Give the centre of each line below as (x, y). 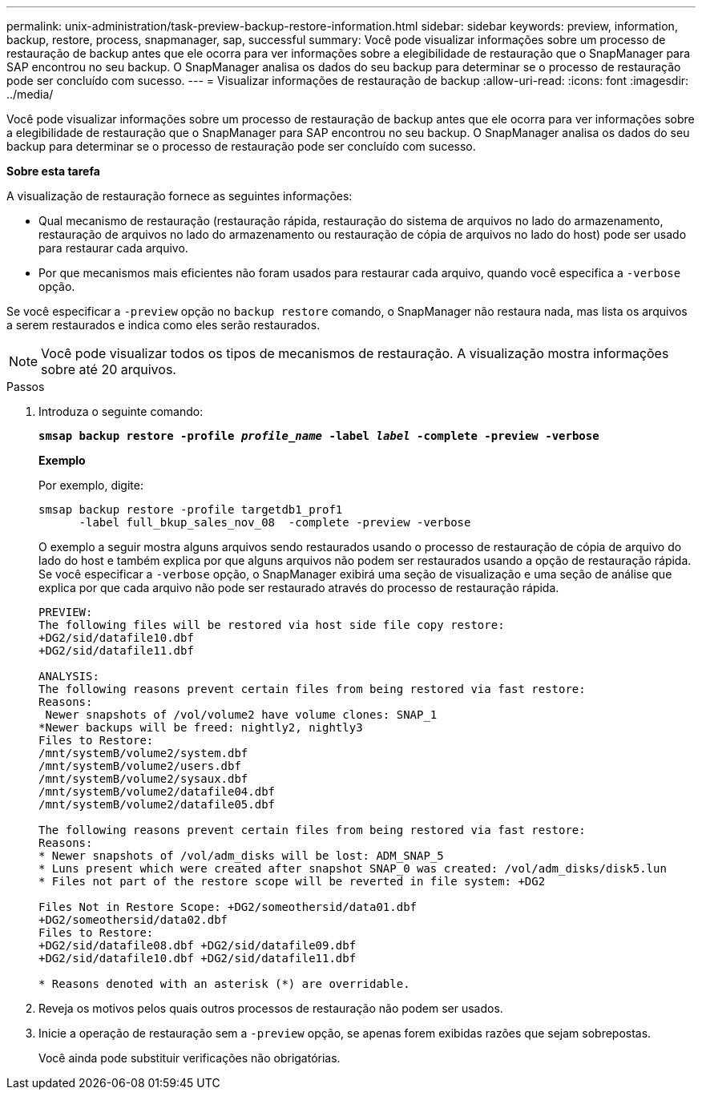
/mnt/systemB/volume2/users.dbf (140, 766)
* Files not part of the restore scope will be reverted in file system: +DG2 (292, 881)
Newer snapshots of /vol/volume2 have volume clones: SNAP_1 (241, 715)
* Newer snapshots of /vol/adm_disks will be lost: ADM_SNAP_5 (241, 856)
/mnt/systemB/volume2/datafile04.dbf (157, 792)
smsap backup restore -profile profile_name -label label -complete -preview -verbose (319, 436)
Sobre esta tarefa (53, 171)
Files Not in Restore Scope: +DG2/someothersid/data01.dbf (228, 907)
